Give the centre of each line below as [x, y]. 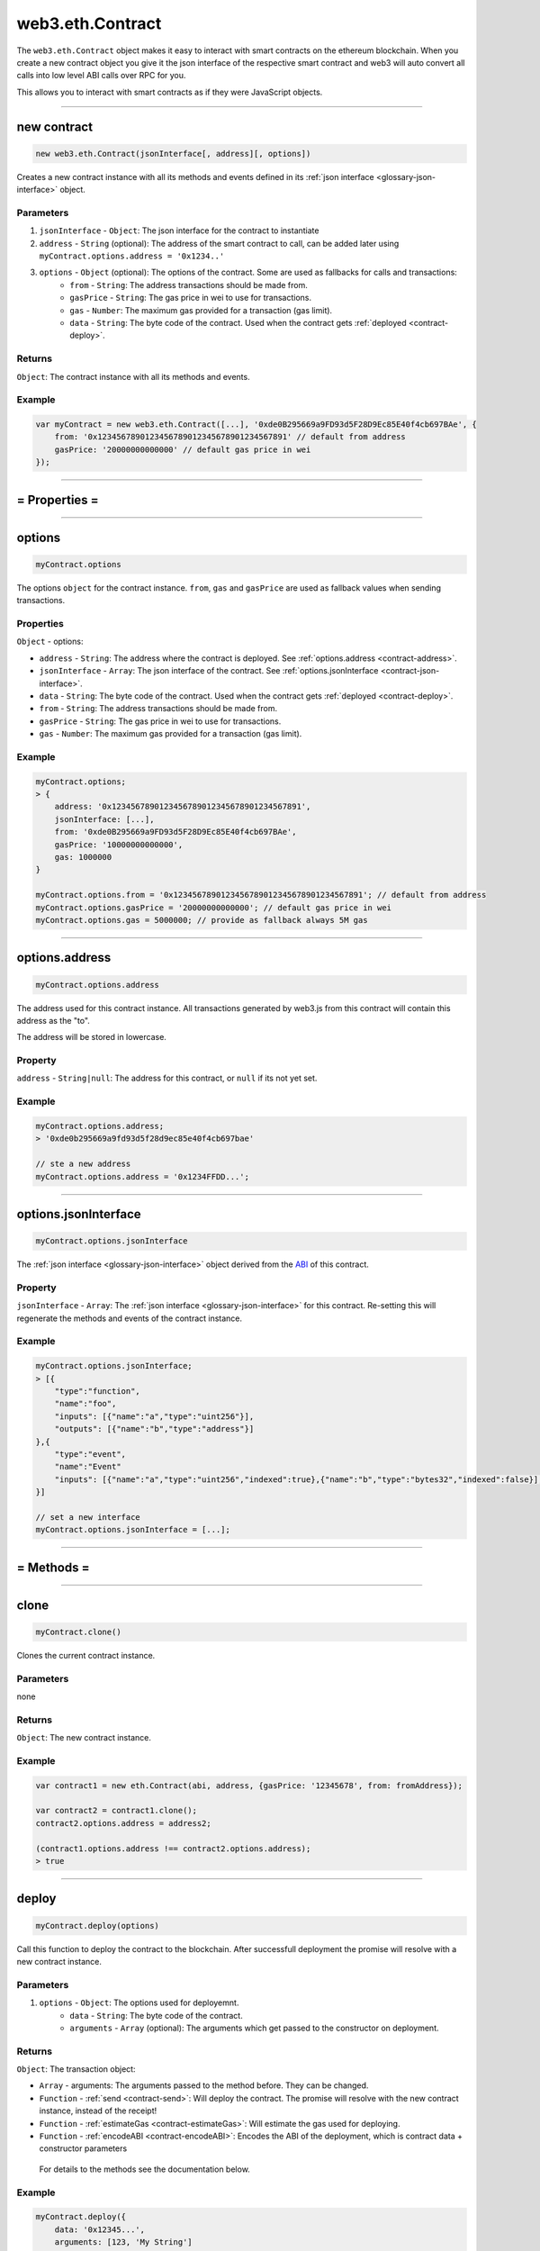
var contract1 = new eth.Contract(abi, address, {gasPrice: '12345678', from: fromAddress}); [249, 1785]
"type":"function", [98, 1391]
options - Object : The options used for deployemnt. [139, 2002]
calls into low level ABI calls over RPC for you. [101, 76]
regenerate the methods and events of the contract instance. [130, 1318]
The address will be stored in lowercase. [91, 1037]
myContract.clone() [78, 1632]
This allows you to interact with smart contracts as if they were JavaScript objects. [170, 92]
